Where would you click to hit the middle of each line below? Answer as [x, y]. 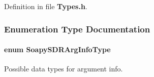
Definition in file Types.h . [46, 6]
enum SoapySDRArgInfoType [57, 49]
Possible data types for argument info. [64, 69]
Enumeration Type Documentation [77, 29]
